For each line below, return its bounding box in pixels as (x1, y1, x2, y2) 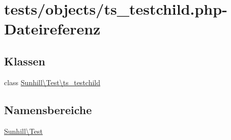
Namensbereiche (4, 101, 92, 117)
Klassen (4, 53, 45, 68)
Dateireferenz (4, 18, 101, 39)
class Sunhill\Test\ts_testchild (4, 77, 101, 87)
